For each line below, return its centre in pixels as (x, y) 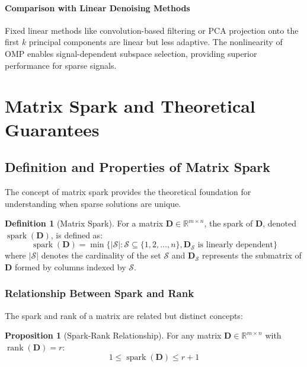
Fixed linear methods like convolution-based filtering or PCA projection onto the (152, 30)
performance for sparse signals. (61, 65)
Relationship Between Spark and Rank (100, 293)
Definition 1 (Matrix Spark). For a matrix (84, 223)
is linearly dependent (235, 245)
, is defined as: (77, 234)
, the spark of (228, 223)
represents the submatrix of (252, 255)
